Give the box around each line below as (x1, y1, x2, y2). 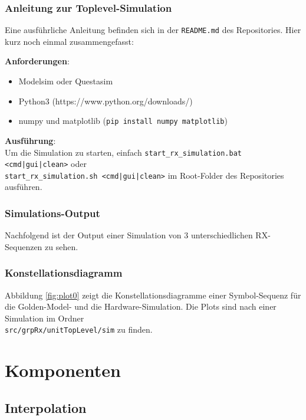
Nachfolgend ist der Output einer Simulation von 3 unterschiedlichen (5, 229, 253, 241)
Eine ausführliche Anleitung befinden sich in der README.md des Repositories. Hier (5, 24, 301, 36)
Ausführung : (5, 134, 56, 146)
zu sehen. (45, 240, 78, 252)
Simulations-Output (5, 205, 100, 220)
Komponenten (5, 358, 121, 382)
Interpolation (5, 398, 87, 416)
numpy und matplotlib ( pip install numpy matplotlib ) (18, 114, 228, 127)
